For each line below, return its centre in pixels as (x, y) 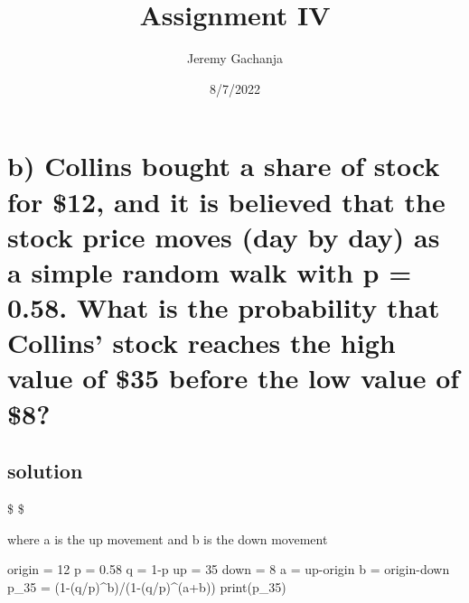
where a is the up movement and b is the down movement (168, 538)
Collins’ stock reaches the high (202, 343)
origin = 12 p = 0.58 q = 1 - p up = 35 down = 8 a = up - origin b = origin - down (229, 569)
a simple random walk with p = (210, 271)
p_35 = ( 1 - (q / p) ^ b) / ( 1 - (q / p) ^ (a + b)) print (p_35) (147, 586)
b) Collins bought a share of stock (224, 166)
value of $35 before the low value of (234, 378)
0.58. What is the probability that (224, 307)
